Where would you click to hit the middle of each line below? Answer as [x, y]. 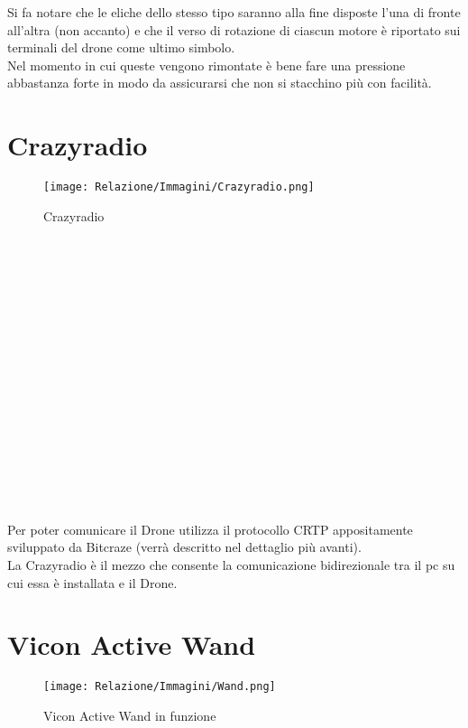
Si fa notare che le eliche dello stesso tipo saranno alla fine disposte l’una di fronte [234, 12]
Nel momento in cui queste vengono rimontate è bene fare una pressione [206, 65]
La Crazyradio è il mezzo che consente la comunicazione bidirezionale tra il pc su [231, 565]
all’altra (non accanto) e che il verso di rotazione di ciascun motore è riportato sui [234, 29]
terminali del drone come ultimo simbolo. [121, 47]
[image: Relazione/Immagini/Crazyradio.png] [179, 187]
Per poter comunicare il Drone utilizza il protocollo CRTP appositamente [210, 529]
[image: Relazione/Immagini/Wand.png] [160, 687]
